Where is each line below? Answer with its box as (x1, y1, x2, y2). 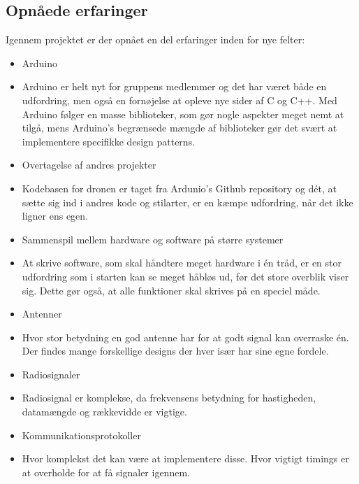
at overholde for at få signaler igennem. (22, 464, 190, 479)
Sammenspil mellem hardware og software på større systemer (22, 232, 284, 246)
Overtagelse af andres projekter (22, 157, 156, 172)
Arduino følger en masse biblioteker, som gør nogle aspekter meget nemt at (22, 106, 344, 121)
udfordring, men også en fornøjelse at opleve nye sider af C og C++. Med (22, 92, 337, 107)
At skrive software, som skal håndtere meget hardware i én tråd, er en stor (22, 255, 342, 270)
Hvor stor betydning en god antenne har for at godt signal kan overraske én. (22, 329, 349, 344)
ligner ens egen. (22, 208, 89, 223)
